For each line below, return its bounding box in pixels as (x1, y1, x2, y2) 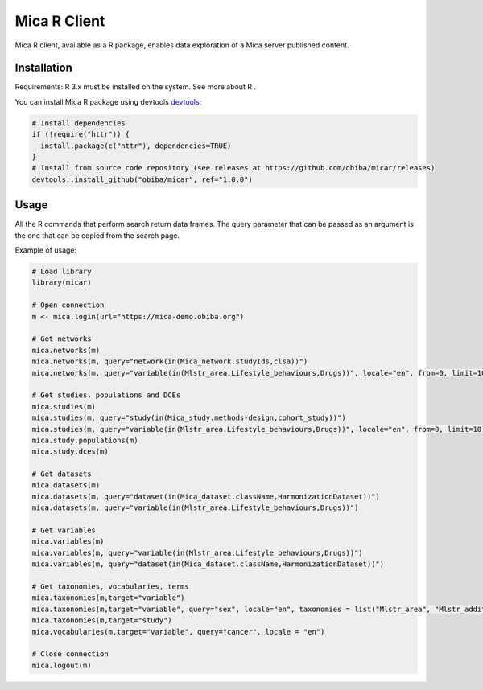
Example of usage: (14, 245, 77, 255)
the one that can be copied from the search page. (14, 230, 180, 240)
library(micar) (31, 278, 92, 287)
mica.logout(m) (31, 660, 92, 670)
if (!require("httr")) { (31, 129, 130, 139)
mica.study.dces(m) (31, 447, 109, 456)
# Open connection (31, 301, 105, 310)
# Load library (31, 267, 92, 277)
